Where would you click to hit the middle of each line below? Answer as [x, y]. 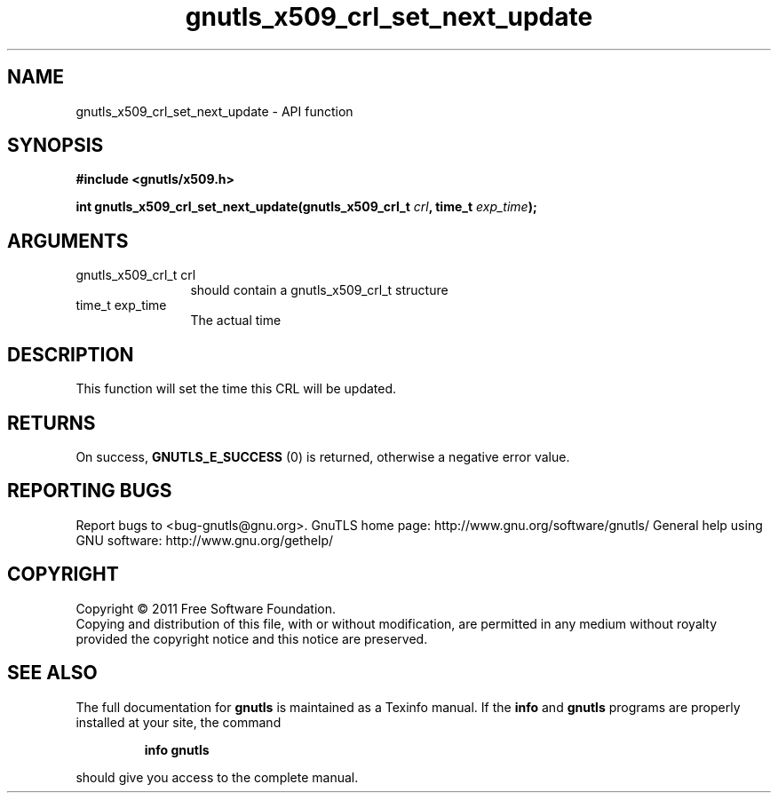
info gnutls [177, 749]
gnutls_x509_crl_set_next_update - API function [214, 111]
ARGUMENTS [68, 241]
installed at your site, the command [179, 722]
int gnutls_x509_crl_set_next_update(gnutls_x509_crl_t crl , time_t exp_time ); [306, 207]
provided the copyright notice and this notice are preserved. [252, 638]
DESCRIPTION [71, 354]
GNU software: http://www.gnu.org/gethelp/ [205, 540]
